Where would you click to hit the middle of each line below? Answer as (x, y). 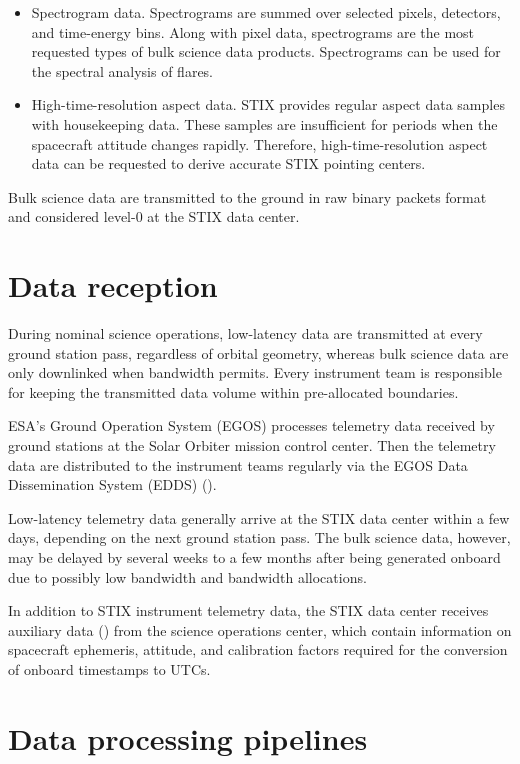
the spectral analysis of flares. (122, 70)
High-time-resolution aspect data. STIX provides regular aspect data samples (268, 104)
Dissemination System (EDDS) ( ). (112, 484)
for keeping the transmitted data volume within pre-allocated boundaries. (233, 391)
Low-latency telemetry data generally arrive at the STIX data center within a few (259, 517)
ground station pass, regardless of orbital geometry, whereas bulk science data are (258, 352)
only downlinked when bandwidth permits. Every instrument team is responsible (255, 372)
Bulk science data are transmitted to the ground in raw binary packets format (247, 196)
